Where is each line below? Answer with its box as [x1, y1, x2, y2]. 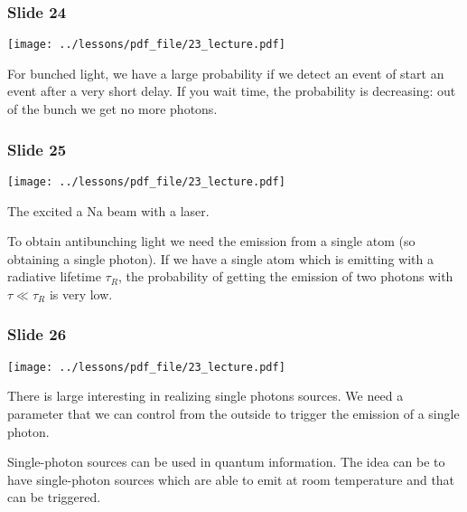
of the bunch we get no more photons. [7, 100, 218, 119]
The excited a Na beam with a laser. [7, 201, 210, 220]
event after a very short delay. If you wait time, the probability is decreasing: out [7, 81, 456, 100]
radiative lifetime [7, 267, 101, 286]
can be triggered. [7, 488, 101, 507]
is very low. [49, 284, 113, 303]
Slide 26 [7, 323, 67, 346]
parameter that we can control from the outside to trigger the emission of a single [7, 403, 460, 422]
